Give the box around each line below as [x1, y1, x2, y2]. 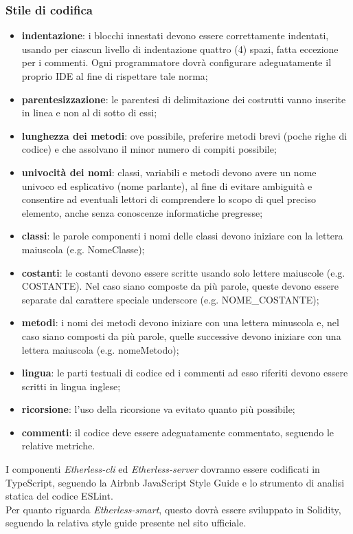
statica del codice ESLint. [5, 489, 113, 503]
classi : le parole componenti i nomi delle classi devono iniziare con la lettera [21, 228, 343, 243]
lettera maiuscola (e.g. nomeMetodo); [21, 342, 179, 356]
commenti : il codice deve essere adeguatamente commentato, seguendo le [21, 425, 334, 439]
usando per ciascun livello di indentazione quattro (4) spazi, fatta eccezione [21, 41, 339, 56]
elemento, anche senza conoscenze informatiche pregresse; [21, 205, 263, 220]
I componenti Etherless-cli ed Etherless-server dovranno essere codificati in [5, 462, 320, 476]
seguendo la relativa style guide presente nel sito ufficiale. [5, 515, 247, 530]
